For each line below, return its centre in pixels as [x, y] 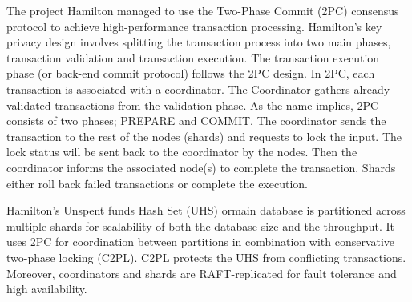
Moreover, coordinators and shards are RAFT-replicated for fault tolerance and [202, 273]
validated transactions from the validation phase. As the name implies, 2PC [193, 105]
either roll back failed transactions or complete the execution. [157, 183]
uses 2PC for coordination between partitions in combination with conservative [201, 242]
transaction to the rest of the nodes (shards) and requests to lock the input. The [204, 136]
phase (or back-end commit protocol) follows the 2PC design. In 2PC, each [191, 73]
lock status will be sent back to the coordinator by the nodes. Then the [182, 152]
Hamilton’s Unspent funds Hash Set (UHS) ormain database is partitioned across [206, 210]
